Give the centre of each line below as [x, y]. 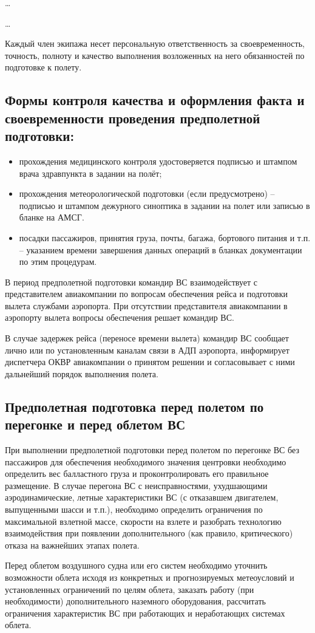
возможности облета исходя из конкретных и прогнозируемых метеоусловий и [150, 577]
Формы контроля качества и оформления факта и [155, 100]
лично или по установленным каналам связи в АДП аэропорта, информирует [147, 350]
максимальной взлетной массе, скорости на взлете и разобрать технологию [143, 521]
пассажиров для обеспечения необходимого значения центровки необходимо [146, 461]
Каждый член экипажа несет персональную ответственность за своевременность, [155, 43]
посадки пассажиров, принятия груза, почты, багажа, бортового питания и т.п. [165, 237]
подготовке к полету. [43, 67]
